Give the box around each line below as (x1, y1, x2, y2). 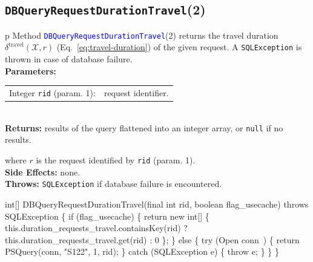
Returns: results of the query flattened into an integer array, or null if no (5, 121, 283, 134)
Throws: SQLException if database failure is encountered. (5, 177, 222, 190)
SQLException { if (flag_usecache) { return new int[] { (5, 209, 209, 222)
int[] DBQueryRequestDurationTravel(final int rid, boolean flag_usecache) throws (5, 197, 309, 210)
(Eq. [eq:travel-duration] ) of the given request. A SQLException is (56, 41, 302, 53)
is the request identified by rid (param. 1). (36, 154, 196, 166)
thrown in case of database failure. (5, 53, 133, 65)
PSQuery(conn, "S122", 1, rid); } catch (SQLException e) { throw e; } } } (5, 245, 279, 258)
